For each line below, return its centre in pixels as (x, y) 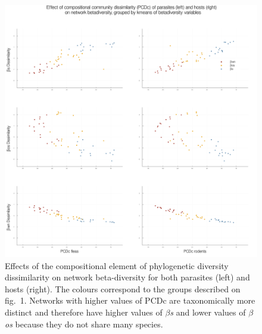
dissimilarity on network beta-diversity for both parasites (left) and (127, 277)
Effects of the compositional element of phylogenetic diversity (117, 265)
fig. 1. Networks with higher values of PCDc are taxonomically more (130, 300)
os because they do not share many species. (84, 324)
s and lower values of (208, 312)
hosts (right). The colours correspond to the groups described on (123, 288)
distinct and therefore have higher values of (84, 312)
